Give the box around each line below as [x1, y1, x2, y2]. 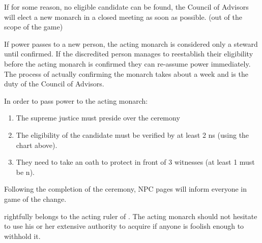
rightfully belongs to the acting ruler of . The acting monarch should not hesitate [4, 210, 257, 221]
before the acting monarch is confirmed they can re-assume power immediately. [4, 58, 251, 69]
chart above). [16, 139, 57, 150]
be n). [16, 166, 35, 177]
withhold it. [4, 230, 41, 241]
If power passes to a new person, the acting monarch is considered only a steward [4, 38, 258, 49]
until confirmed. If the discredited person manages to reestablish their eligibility [4, 48, 253, 59]
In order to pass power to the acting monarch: [4, 95, 148, 106]
